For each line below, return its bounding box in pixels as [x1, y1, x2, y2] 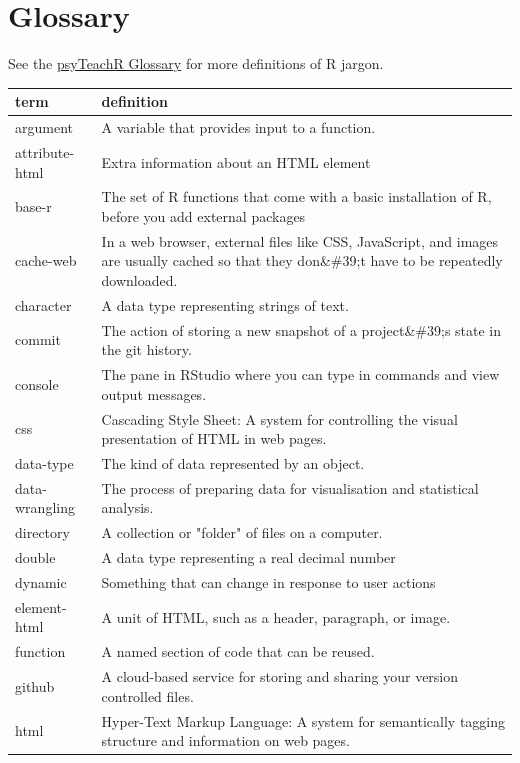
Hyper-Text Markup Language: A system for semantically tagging [101, 710, 506, 731]
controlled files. [101, 685, 194, 706]
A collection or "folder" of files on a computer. [101, 522, 383, 543]
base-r [15, 196, 52, 217]
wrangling [15, 497, 75, 518]
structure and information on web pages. [101, 730, 350, 751]
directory [15, 522, 70, 543]
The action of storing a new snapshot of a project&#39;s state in [101, 319, 502, 340]
